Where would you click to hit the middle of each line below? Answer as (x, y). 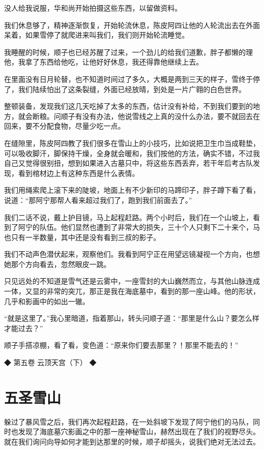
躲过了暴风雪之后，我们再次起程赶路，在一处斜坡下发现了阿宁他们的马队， (128, 421)
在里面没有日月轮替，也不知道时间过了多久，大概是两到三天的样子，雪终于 (128, 79)
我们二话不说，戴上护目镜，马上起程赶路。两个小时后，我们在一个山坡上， (128, 217)
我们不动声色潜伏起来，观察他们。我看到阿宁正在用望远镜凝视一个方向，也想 (132, 254)
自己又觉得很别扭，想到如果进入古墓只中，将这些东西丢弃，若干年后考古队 (128, 163)
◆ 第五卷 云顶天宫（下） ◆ (50, 362)
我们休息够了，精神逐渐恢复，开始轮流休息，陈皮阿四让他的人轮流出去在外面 (132, 25)
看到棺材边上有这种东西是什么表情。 (78, 173)
